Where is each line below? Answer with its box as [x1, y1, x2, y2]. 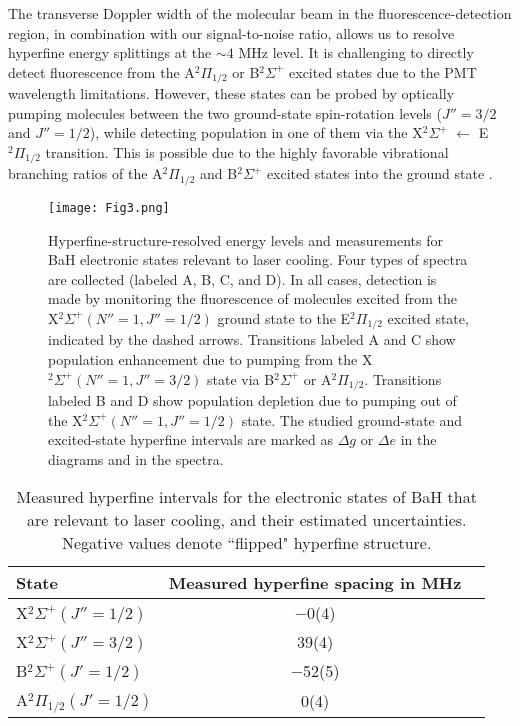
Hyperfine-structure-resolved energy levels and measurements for [48, 229, 443, 250]
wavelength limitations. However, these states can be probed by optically [8, 83, 455, 104]
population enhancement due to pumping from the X [48, 349, 373, 369]
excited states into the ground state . [266, 163, 493, 184]
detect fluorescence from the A [8, 61, 195, 82]
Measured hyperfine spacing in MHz [168, 571, 462, 595]
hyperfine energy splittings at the [8, 42, 212, 63]
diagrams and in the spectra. [48, 448, 224, 469]
